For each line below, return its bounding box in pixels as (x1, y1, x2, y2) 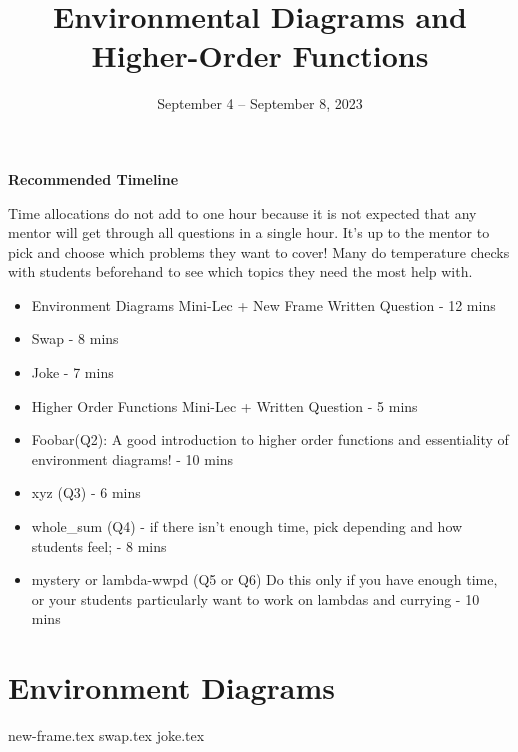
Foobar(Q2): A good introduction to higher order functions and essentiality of (31, 429, 509, 450)
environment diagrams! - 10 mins (31, 448, 234, 469)
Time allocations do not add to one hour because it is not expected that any (8, 202, 477, 223)
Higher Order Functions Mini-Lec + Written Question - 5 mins (31, 395, 418, 416)
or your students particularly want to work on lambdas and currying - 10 (31, 588, 480, 609)
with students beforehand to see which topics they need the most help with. (8, 261, 473, 282)
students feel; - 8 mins (31, 535, 167, 556)
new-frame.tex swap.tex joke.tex (8, 725, 205, 746)
